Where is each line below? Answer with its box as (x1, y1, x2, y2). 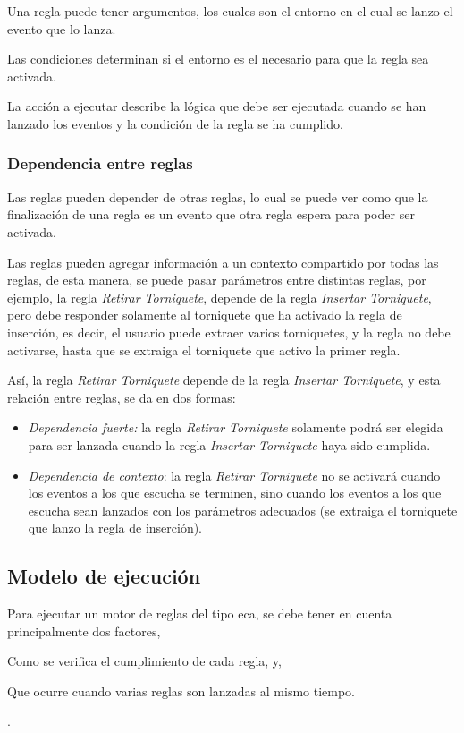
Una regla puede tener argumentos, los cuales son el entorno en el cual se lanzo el (7, 2, 453, 20)
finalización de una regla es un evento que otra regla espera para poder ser (7, 205, 415, 224)
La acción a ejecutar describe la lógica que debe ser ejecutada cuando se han (7, 97, 426, 115)
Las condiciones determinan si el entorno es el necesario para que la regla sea (7, 49, 429, 68)
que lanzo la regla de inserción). (28, 518, 203, 537)
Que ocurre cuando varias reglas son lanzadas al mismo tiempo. (7, 681, 356, 700)
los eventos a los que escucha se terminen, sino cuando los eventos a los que (28, 483, 442, 502)
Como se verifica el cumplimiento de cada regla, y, (7, 652, 282, 670)
